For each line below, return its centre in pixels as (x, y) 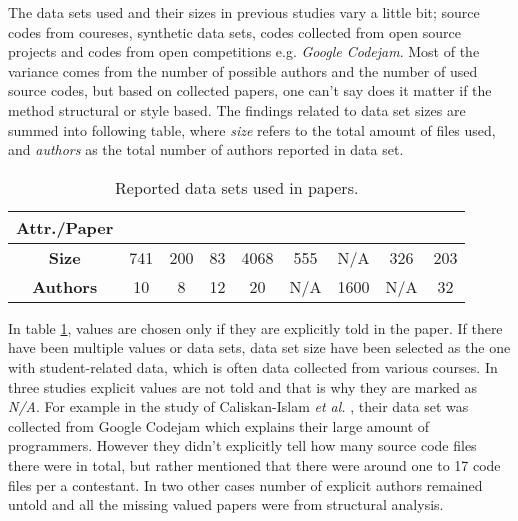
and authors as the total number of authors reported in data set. (206, 149)
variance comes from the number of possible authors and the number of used (243, 70)
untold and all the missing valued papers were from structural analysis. (226, 504)
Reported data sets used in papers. (237, 187)
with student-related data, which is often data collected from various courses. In (253, 366)
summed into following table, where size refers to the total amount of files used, (252, 129)
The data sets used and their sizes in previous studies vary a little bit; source (244, 12)
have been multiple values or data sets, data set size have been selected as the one (259, 347)
